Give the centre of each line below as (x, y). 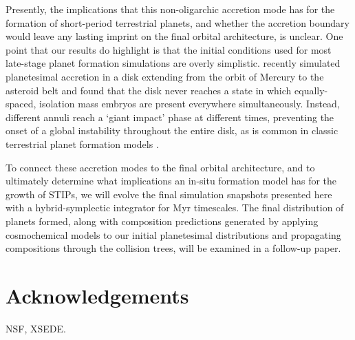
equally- (311, 90)
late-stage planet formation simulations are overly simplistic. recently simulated (173, 63)
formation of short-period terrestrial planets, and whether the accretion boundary (177, 22)
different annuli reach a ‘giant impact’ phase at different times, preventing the (170, 117)
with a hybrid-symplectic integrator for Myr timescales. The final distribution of (175, 208)
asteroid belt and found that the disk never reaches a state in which (149, 90)
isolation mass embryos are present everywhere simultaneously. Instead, (190, 104)
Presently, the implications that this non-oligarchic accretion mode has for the (170, 9)
